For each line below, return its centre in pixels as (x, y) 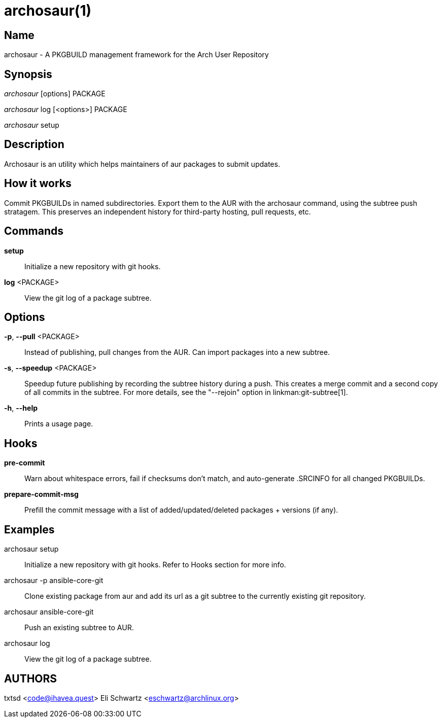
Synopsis (28, 74)
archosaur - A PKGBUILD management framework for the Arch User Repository (137, 55)
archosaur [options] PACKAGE (55, 94)
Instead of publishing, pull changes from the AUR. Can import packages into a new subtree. (177, 352)
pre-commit (25, 463)
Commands (34, 231)
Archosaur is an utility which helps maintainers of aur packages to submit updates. (142, 164)
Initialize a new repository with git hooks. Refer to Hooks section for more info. (155, 565)
